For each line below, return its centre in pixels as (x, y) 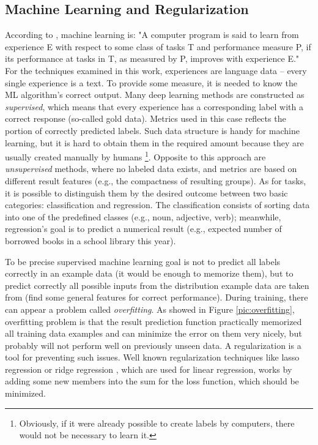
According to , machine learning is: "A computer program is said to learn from (152, 35)
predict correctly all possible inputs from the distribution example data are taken (157, 285)
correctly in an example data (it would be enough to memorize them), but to (149, 273)
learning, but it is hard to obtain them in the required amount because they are (154, 142)
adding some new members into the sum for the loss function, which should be (152, 381)
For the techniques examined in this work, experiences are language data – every (156, 70)
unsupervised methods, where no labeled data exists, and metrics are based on (151, 169)
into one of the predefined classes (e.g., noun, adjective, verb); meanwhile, (143, 216)
